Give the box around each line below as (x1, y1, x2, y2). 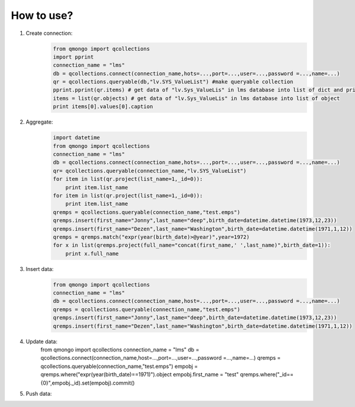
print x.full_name (65, 250, 119, 257)
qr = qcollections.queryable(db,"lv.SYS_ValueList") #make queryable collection (53, 79, 293, 85)
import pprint (53, 53, 94, 60)
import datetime (53, 134, 101, 141)
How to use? (11, 9, 73, 22)
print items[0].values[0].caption (53, 104, 153, 110)
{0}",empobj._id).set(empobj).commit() (40, 379, 135, 386)
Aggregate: (25, 118, 53, 125)
